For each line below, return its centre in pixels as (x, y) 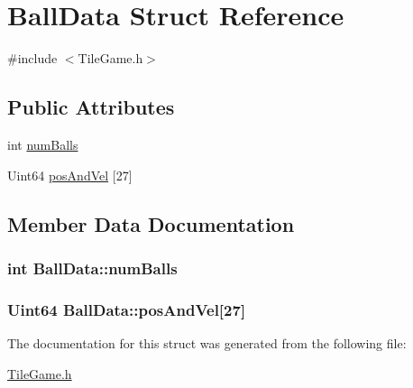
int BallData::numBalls (92, 268)
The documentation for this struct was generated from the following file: (207, 342)
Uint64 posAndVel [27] (70, 175)
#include (32, 58)
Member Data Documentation (151, 223)
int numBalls (43, 144)
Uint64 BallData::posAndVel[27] (127, 309)
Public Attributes (91, 107)
